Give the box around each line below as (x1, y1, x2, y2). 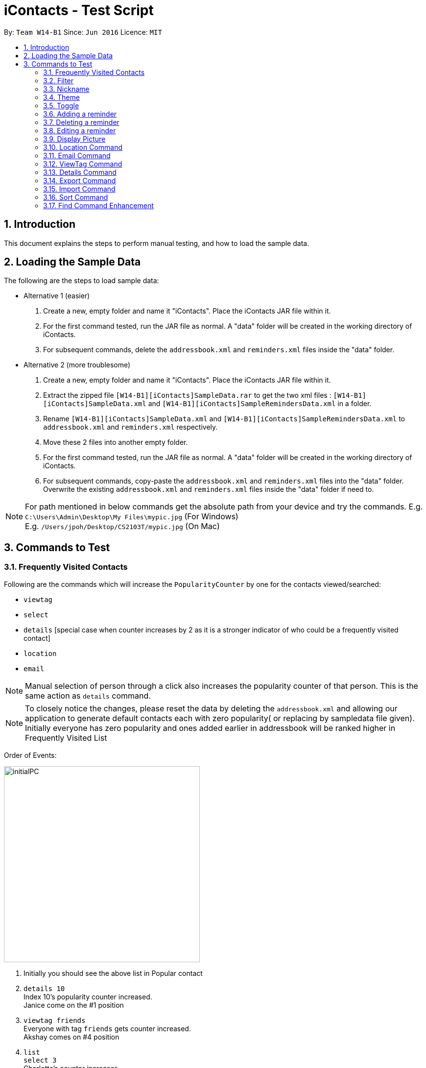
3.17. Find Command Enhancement (43, 201, 154, 210)
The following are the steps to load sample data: (4, 276, 159, 285)
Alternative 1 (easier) (24, 291, 90, 300)
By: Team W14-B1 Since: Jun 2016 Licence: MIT (4, 27, 162, 36)
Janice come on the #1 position (24, 1000, 124, 1009)
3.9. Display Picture (43, 134, 106, 143)
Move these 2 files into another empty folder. (43, 438, 188, 447)
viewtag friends (24, 1016, 86, 1024)
